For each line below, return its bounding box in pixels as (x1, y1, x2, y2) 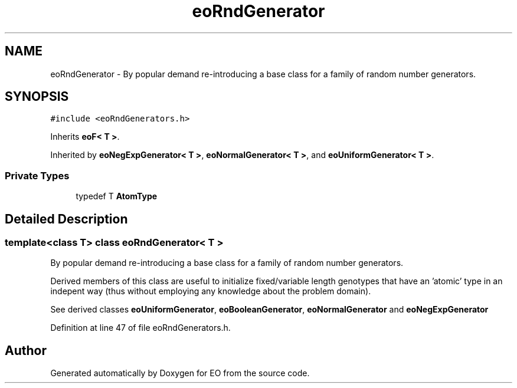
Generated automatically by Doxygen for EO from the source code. (50, 368, 310, 379)
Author (5, 343, 47, 358)
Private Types (5, 169, 70, 182)
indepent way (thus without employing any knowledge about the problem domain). (50, 286, 371, 297)
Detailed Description (5, 211, 128, 226)
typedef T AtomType (76, 191, 158, 202)
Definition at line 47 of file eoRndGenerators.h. (50, 323, 231, 333)
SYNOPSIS (5, 89, 69, 104)
